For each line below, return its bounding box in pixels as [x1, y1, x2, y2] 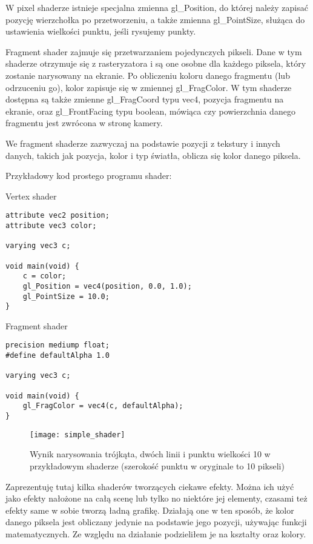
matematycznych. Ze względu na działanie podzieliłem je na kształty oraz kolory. [5, 527, 306, 540]
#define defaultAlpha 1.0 [5, 351, 110, 360]
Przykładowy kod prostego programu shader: [5, 169, 172, 182]
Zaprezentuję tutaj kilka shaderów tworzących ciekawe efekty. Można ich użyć [5, 480, 294, 492]
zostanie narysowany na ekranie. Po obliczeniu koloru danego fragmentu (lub [5, 69, 290, 81]
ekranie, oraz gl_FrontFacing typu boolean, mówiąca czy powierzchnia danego [5, 104, 295, 117]
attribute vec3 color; [5, 221, 97, 230]
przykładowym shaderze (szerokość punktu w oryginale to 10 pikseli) [30, 459, 285, 472]
